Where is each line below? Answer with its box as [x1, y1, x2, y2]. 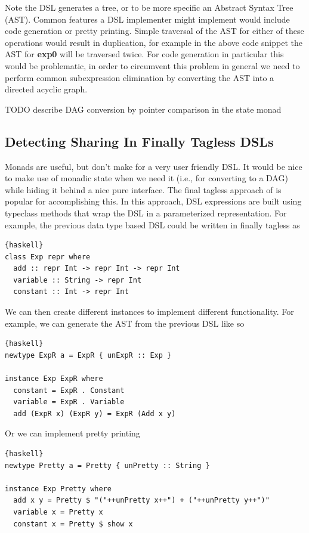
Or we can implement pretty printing [5, 427, 140, 439]
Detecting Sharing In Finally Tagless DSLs [5, 132, 274, 150]
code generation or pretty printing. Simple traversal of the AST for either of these [5, 24, 304, 37]
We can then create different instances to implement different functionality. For [5, 305, 294, 318]
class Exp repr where [5, 252, 91, 261]
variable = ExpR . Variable [13, 398, 125, 407]
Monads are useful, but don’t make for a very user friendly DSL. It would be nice [5, 160, 302, 172]
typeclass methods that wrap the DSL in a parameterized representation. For [5, 206, 287, 219]
